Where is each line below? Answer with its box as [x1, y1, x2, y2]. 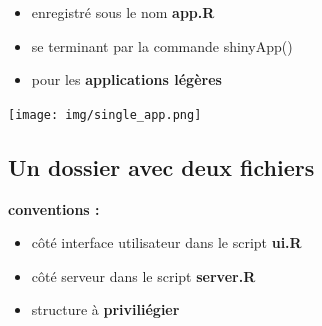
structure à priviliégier [31, 299, 180, 320]
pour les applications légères [31, 69, 222, 90]
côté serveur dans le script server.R [31, 265, 256, 286]
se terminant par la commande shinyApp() [31, 35, 293, 56]
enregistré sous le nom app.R [31, 2, 215, 22]
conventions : [8, 198, 100, 219]
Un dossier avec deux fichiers [8, 151, 315, 182]
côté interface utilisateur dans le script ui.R [31, 232, 302, 253]
